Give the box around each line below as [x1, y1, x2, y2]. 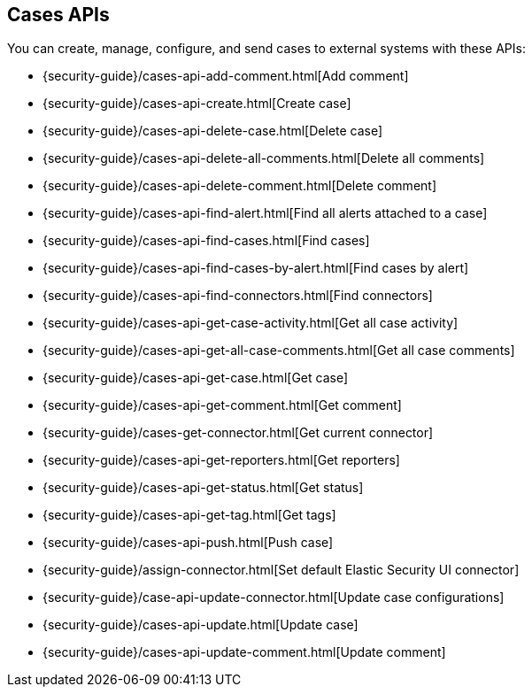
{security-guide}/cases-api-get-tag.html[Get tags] [42, 507, 336, 523]
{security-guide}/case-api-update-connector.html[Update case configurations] [42, 590, 505, 605]
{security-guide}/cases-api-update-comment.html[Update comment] [42, 644, 446, 660]
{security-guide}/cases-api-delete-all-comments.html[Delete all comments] [42, 150, 485, 166]
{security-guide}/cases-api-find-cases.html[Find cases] [42, 233, 370, 249]
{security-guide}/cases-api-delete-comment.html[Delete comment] [42, 178, 437, 194]
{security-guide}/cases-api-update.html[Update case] [42, 617, 359, 633]
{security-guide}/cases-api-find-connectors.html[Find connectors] [42, 288, 433, 304]
